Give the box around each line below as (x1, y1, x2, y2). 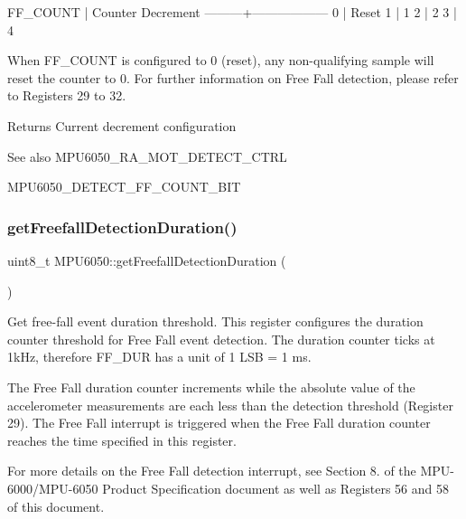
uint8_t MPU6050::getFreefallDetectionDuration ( (7, 250, 286, 269)
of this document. (7, 496, 105, 515)
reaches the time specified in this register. (7, 430, 237, 449)
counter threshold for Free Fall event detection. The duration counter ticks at (7, 329, 435, 348)
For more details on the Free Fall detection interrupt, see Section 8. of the (7, 461, 416, 480)
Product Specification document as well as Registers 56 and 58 (102, 478, 450, 497)
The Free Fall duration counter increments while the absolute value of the (7, 377, 415, 396)
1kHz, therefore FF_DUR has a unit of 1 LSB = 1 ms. (7, 347, 312, 366)
